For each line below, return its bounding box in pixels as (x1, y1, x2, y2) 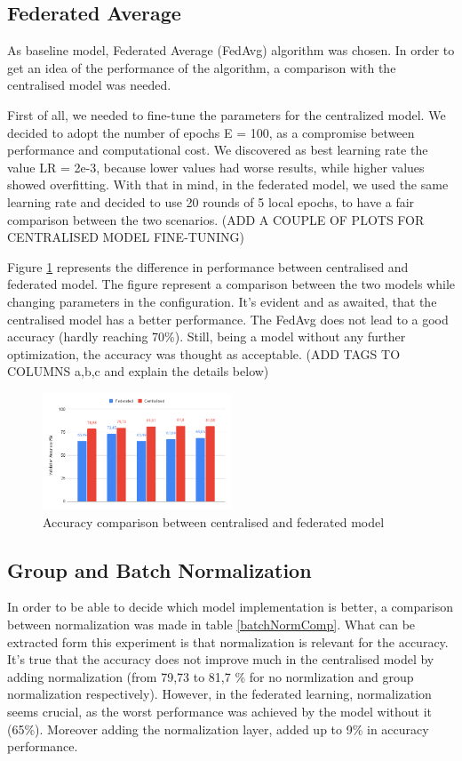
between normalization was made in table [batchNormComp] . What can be (7, 614, 416, 633)
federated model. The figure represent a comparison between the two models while (7, 275, 455, 293)
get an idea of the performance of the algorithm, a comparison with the (7, 58, 396, 76)
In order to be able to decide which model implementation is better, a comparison (7, 597, 453, 616)
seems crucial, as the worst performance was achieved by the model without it (7, 701, 433, 720)
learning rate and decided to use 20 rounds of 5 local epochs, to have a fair (7, 192, 415, 211)
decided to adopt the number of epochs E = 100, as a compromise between (7, 123, 415, 141)
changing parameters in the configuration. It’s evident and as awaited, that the (7, 292, 437, 310)
